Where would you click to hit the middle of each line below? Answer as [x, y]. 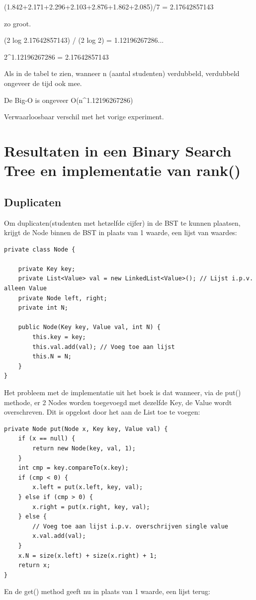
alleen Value [25, 289]
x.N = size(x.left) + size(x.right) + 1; [87, 556]
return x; [34, 565]
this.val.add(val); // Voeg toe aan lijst [104, 347]
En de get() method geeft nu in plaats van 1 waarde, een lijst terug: [107, 591]
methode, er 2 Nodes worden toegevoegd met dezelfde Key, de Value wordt [118, 402]
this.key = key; [59, 337]
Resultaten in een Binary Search [118, 150]
